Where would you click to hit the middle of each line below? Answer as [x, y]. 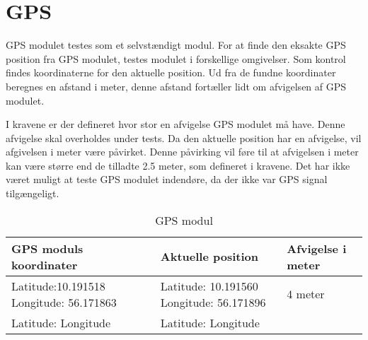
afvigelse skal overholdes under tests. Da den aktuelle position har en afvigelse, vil [184, 137]
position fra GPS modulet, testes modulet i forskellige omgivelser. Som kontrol [176, 58]
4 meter [306, 294]
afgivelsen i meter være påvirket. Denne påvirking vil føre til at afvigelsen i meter [182, 152]
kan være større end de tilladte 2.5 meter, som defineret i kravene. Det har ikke [178, 165]
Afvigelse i [317, 248]
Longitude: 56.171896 [213, 302]
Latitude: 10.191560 [209, 286]
